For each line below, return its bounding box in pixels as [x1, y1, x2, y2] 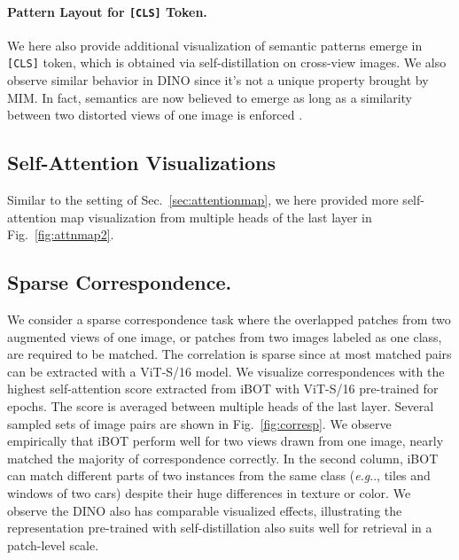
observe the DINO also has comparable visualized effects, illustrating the [7, 501, 402, 519]
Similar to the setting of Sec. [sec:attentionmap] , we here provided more [7, 191, 399, 209]
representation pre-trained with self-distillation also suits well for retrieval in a [7, 518, 432, 537]
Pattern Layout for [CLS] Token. [7, 2, 207, 20]
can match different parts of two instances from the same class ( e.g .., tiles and [7, 466, 431, 485]
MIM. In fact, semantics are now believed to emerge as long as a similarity [7, 88, 412, 106]
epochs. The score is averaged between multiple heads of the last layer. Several [7, 397, 434, 416]
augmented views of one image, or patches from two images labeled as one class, [7, 327, 442, 346]
